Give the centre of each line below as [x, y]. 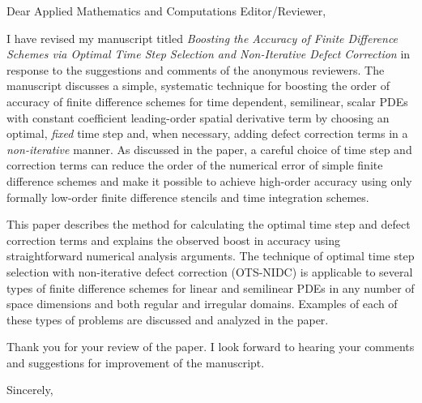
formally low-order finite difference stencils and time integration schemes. [188, 197]
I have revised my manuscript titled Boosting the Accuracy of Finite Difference [202, 38]
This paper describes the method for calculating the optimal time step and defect [209, 224]
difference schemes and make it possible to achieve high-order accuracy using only [209, 180]
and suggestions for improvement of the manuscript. [136, 362]
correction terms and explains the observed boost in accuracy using [174, 240]
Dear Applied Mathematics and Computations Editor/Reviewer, [166, 11]
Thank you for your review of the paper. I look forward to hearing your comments [211, 347]
